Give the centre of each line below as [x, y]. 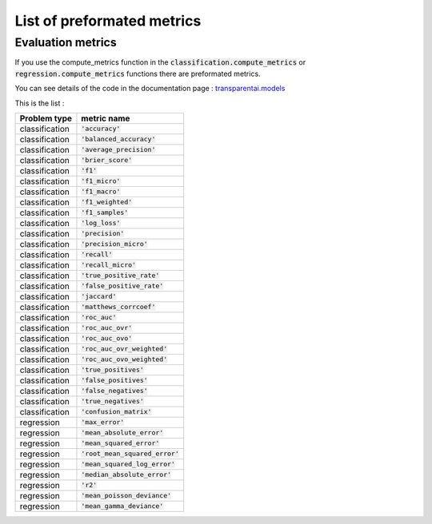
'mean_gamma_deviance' [122, 506]
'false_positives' [114, 381]
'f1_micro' [101, 181]
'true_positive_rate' [120, 276]
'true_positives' [112, 370]
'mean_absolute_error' [122, 433]
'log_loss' [101, 223]
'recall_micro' [108, 265]
